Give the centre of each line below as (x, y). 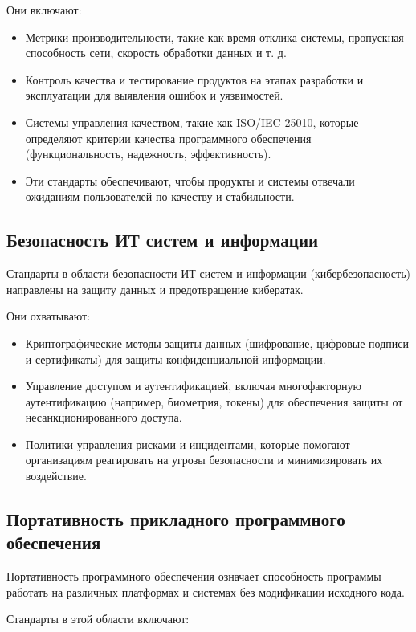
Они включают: (44, 10)
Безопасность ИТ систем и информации (163, 240)
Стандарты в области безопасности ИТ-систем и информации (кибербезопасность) (209, 273)
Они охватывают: (49, 316)
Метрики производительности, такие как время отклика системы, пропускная (214, 37)
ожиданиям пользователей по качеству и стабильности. (160, 196)
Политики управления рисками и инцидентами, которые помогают (188, 444)
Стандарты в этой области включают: (98, 619)
